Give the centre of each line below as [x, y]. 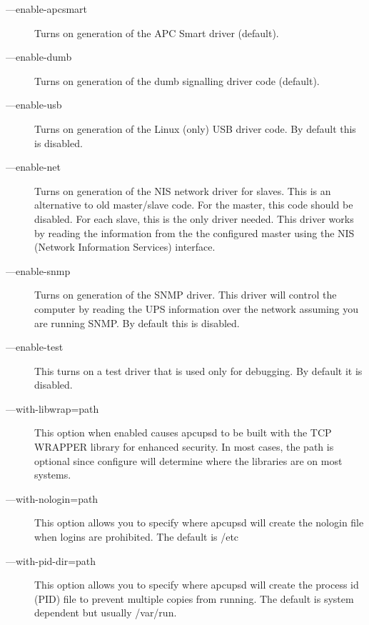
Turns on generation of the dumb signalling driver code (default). [177, 80]
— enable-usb [34, 105]
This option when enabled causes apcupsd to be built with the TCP [183, 432]
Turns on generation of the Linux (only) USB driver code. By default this [195, 128]
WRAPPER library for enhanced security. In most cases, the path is [184, 447]
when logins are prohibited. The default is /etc [137, 537]
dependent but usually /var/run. [106, 612]
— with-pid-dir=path [51, 560]
